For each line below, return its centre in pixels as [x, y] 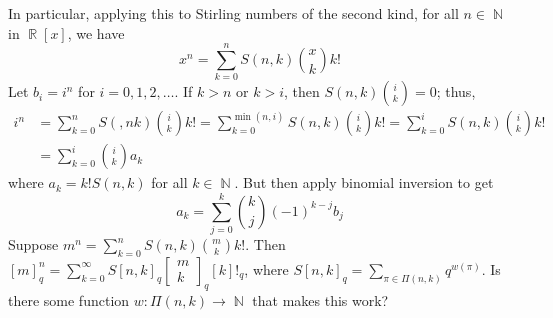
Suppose [33, 244]
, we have [96, 32]
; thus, [456, 91]
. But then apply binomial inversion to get [364, 182]
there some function [69, 299]
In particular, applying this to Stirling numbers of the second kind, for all [233, 13]
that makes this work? [320, 299]
